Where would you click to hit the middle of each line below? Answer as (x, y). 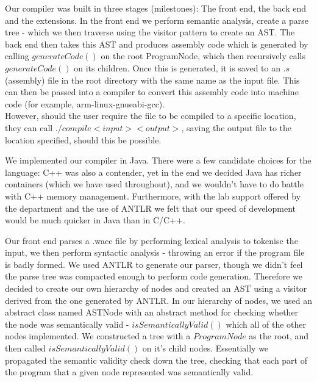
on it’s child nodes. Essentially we (205, 348)
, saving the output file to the (237, 127)
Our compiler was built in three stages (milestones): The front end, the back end (156, 8)
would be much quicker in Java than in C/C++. (95, 220)
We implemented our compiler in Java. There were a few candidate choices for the (158, 160)
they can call (29, 127)
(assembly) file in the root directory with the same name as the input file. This (152, 80)
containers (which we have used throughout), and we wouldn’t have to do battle (154, 184)
